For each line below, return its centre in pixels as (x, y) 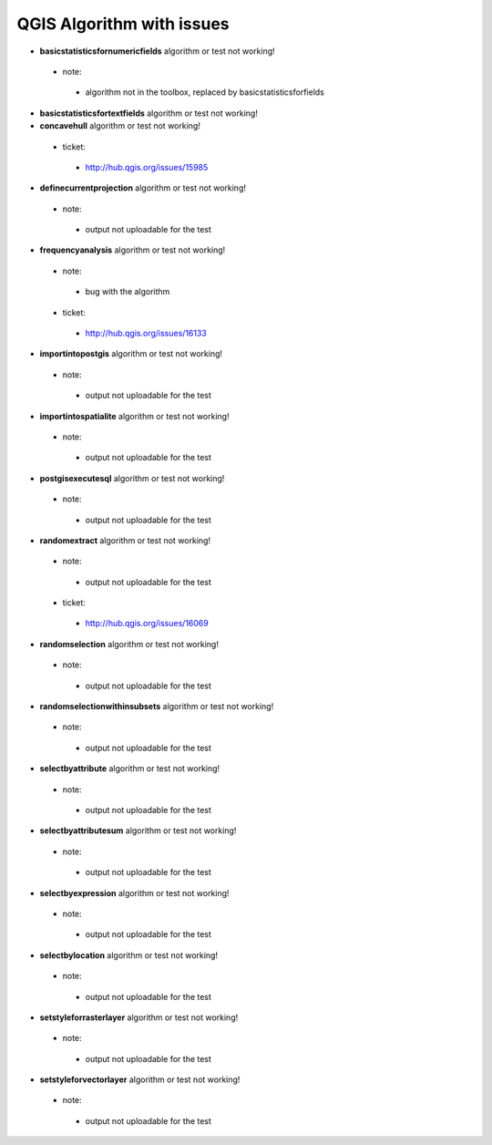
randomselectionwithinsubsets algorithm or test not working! (157, 707)
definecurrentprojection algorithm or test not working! (143, 188)
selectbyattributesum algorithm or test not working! (138, 830)
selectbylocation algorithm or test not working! (129, 955)
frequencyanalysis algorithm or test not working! (133, 250)
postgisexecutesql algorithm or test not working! (132, 478)
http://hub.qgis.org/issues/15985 (147, 167)
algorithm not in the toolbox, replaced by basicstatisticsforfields (205, 92)
